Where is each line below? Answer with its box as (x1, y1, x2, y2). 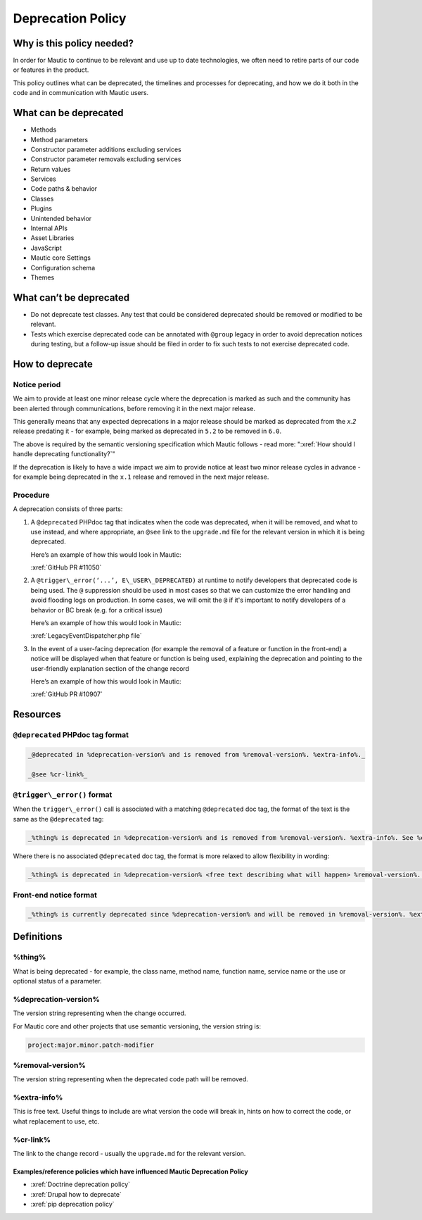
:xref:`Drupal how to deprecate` (30, 1190, 122, 1198)
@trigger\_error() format (13, 790, 113, 800)
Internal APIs (30, 224, 68, 232)
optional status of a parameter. (13, 977, 102, 986)
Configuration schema (30, 263, 95, 272)
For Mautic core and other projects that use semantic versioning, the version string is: (13, 1021, 262, 1031)
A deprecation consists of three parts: (13, 505, 123, 513)
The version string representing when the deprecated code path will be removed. (13, 1075, 249, 1083)
